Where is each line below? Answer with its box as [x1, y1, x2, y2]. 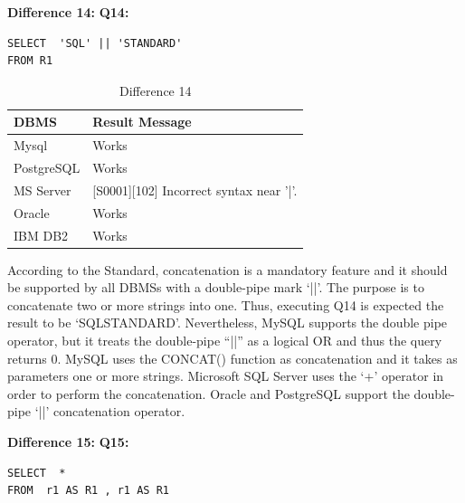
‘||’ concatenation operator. [34, 402, 185, 421]
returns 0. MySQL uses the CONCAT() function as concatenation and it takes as [7, 348, 458, 367]
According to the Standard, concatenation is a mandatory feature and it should [7, 260, 448, 279]
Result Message [92, 112, 192, 131]
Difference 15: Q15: [7, 432, 129, 451]
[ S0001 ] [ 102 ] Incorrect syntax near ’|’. [92, 180, 298, 199]
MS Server [14, 180, 71, 199]
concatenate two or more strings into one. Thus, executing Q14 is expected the [7, 295, 444, 314]
